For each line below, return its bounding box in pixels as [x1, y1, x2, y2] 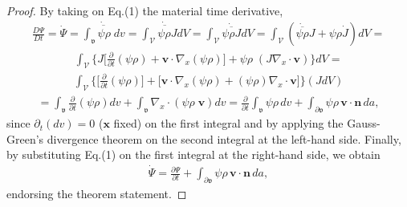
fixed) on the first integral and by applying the [113, 115, 344, 132]
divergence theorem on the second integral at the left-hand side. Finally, [47, 130, 401, 147]
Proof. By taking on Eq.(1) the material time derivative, [6, 2, 283, 18]
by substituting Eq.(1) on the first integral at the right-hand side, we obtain [6, 146, 381, 163]
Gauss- [347, 115, 381, 132]
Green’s [6, 130, 44, 147]
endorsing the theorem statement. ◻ [6, 185, 187, 201]
